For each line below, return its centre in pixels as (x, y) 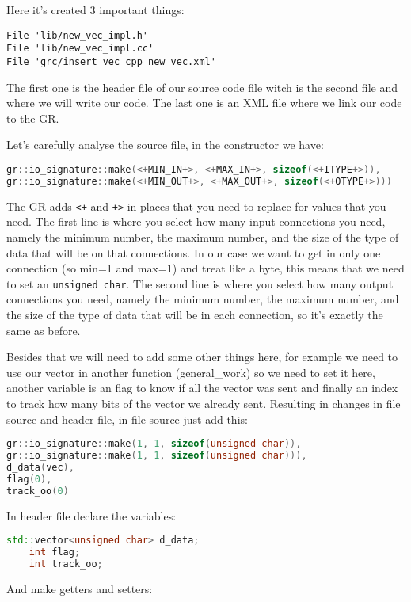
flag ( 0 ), (29, 479)
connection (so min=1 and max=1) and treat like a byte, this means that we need (205, 268)
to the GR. (33, 118)
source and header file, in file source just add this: (127, 419)
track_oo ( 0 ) (38, 491)
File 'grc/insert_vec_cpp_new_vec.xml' (111, 61)
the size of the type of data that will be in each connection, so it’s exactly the (195, 314)
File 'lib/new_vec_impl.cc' (80, 49)
